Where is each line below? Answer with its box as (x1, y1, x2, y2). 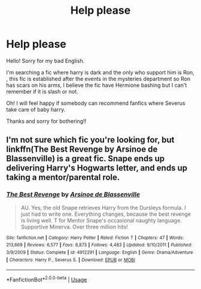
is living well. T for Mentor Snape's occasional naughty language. (20, 216, 182, 224)
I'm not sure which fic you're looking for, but (6, 135, 175, 145)
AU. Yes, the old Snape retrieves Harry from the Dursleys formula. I (20, 204, 187, 211)
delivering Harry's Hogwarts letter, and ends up (6, 163, 187, 173)
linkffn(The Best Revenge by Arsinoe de (6, 144, 158, 155)
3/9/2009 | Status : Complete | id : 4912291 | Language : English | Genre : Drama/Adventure (6, 249, 193, 255)
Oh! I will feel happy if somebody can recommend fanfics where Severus (6, 100, 185, 107)
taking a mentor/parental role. (6, 172, 120, 183)
